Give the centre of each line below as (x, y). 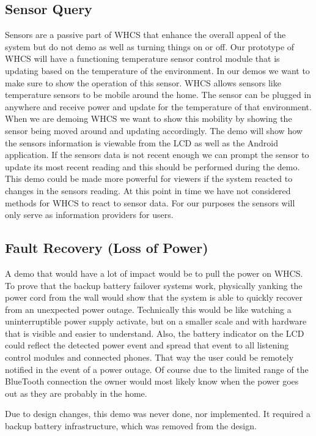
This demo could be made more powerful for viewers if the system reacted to (149, 179)
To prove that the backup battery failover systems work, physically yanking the (154, 285)
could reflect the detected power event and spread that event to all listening (147, 345)
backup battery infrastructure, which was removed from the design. (131, 426)
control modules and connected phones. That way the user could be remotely (149, 357)
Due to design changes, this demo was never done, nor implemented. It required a (158, 414)
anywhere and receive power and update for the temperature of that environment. (158, 106)
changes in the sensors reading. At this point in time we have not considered (148, 190)
